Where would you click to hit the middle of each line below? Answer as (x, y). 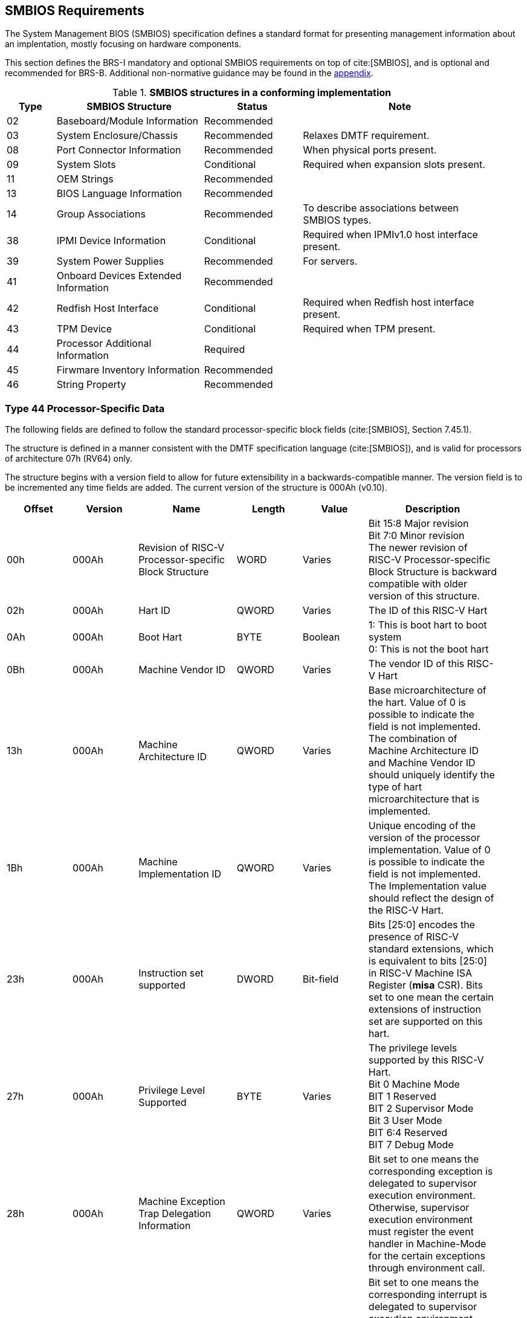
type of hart (395, 787)
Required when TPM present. (369, 329)
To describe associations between (381, 208)
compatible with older (418, 584)
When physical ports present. (370, 150)
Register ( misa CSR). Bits (425, 985)
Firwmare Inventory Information (128, 370)
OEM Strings (85, 179)
